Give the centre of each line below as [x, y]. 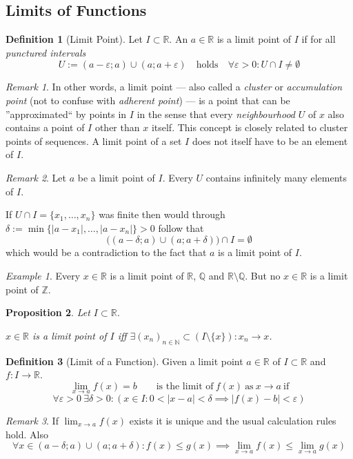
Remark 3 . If [32, 420]
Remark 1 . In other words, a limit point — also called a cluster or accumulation [174, 87]
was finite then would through [162, 214]
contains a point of [45, 127]
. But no [263, 275]
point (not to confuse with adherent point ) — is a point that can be [148, 100]
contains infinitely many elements [276, 177]
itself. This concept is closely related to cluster [250, 127]
